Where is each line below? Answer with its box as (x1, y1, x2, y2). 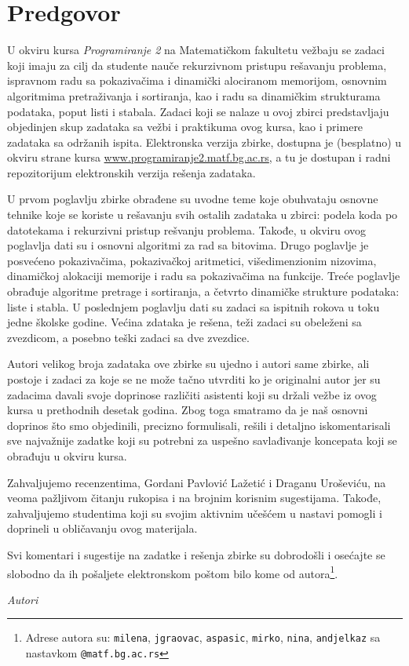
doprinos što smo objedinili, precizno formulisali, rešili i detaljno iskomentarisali (7, 417, 391, 433)
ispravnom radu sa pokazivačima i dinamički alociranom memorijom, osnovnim (7, 72, 387, 89)
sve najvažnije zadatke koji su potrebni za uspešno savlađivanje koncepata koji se (7, 432, 397, 449)
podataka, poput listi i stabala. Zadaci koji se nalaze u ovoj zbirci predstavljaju (7, 103, 389, 119)
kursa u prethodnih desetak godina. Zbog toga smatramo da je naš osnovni (7, 402, 368, 418)
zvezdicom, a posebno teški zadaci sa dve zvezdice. (7, 329, 250, 345)
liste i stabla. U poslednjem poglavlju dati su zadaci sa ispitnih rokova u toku (7, 298, 380, 315)
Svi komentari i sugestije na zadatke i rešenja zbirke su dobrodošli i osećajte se (7, 546, 385, 562)
